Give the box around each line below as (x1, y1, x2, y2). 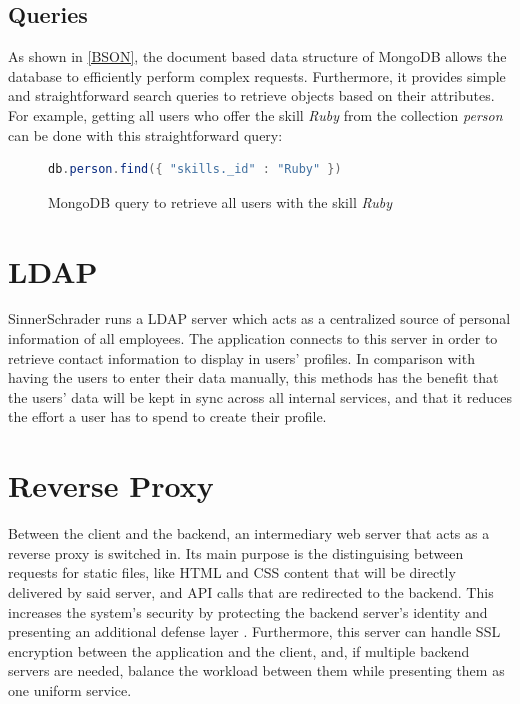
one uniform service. (8, 679, 132, 700)
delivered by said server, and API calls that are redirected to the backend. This (8, 581, 494, 602)
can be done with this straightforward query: (8, 124, 283, 145)
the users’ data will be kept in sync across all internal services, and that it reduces (8, 386, 512, 407)
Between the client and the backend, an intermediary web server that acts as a (8, 523, 490, 544)
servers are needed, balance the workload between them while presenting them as (8, 660, 505, 681)
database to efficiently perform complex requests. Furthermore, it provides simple (8, 65, 506, 86)
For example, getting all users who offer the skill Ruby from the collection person (8, 104, 503, 125)
